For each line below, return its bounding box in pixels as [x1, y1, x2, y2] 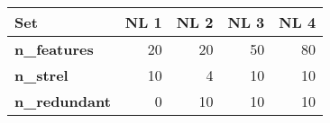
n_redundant [14, 91, 111, 111]
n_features [14, 39, 94, 59]
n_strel [14, 65, 69, 85]
